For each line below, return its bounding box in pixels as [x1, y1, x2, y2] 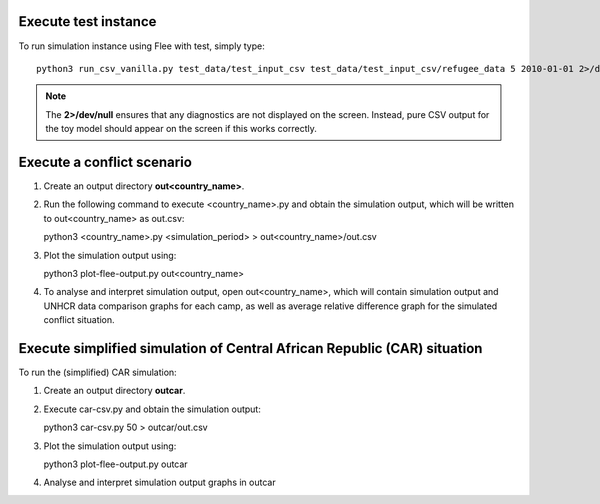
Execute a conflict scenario [18, 153, 192, 170]
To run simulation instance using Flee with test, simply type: [18, 40, 265, 52]
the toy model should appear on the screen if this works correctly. [45, 123, 317, 135]
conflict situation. [43, 314, 115, 326]
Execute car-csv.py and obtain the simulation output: [43, 403, 262, 415]
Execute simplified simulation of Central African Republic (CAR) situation [18, 340, 483, 357]
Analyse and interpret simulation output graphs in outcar [43, 476, 276, 489]
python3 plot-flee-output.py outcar [43, 458, 189, 470]
